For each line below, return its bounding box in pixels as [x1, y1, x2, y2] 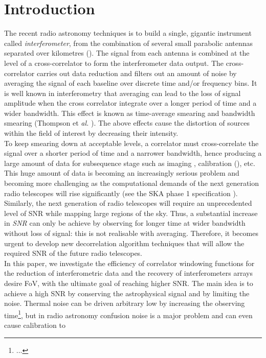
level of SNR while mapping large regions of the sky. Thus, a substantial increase [4, 207, 258, 218]
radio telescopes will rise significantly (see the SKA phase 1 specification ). [4, 187, 238, 198]
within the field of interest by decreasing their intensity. [4, 128, 179, 138]
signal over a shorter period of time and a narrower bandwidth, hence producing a [4, 148, 262, 158]
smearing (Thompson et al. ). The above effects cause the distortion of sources [4, 117, 250, 128]
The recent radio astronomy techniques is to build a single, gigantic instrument [4, 28, 252, 38]
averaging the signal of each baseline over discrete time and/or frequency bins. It [4, 78, 257, 88]
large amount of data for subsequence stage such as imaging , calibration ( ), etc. [4, 157, 255, 168]
